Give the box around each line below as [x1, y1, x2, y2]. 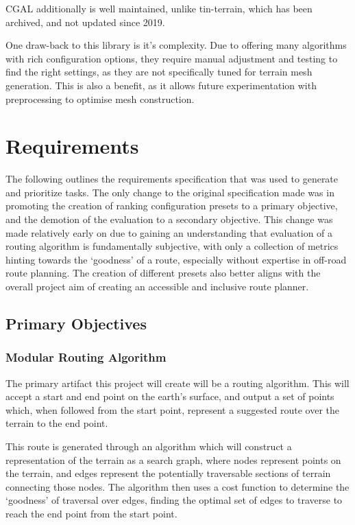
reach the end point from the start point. [5, 506, 177, 520]
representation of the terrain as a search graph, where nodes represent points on [5, 452, 341, 467]
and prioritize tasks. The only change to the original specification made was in [5, 185, 334, 199]
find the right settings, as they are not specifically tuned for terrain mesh [5, 65, 313, 79]
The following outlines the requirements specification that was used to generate [5, 172, 339, 186]
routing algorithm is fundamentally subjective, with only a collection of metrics [5, 239, 339, 253]
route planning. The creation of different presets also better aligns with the [5, 266, 321, 280]
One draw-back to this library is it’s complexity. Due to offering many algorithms [5, 38, 347, 52]
